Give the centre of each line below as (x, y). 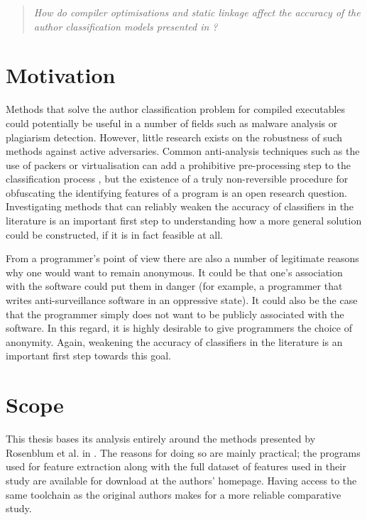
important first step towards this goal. (88, 356)
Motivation (61, 75)
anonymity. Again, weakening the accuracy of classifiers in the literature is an (174, 341)
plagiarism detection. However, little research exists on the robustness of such (174, 137)
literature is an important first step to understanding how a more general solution (184, 221)
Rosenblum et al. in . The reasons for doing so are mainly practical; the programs (183, 452)
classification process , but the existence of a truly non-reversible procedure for (177, 179)
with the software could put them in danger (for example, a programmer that (174, 286)
